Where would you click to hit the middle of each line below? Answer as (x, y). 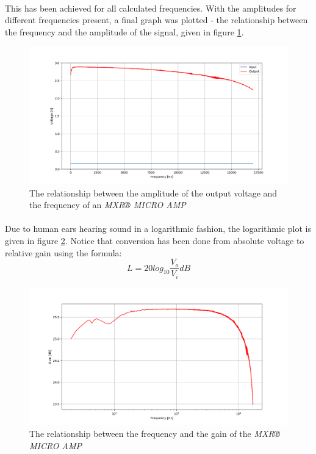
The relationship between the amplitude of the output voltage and (153, 193)
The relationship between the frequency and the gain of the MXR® (155, 433)
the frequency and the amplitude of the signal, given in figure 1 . (124, 31)
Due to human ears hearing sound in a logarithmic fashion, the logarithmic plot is (158, 229)
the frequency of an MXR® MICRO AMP (108, 205)
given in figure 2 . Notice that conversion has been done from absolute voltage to (155, 240)
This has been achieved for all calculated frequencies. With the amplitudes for (151, 8)
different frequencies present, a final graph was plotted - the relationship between (156, 20)
